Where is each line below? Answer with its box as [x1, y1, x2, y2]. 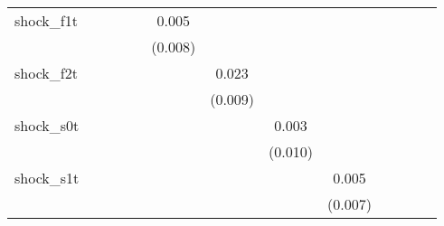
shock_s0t [14, 115, 80, 136]
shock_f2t [14, 62, 78, 83]
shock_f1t [14, 10, 78, 31]
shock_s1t [14, 167, 80, 188]
